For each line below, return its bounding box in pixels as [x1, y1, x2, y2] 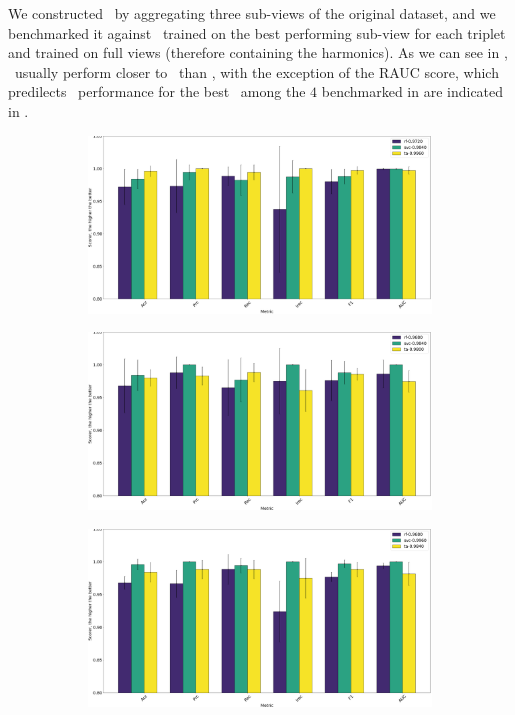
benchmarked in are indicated [321, 81, 504, 102]
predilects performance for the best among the [8, 81, 306, 102]
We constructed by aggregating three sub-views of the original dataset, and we [8, 3, 496, 23]
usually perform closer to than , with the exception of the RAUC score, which [14, 61, 499, 82]
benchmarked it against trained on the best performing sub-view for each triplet [8, 22, 506, 43]
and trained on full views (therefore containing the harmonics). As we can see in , [8, 42, 508, 63]
